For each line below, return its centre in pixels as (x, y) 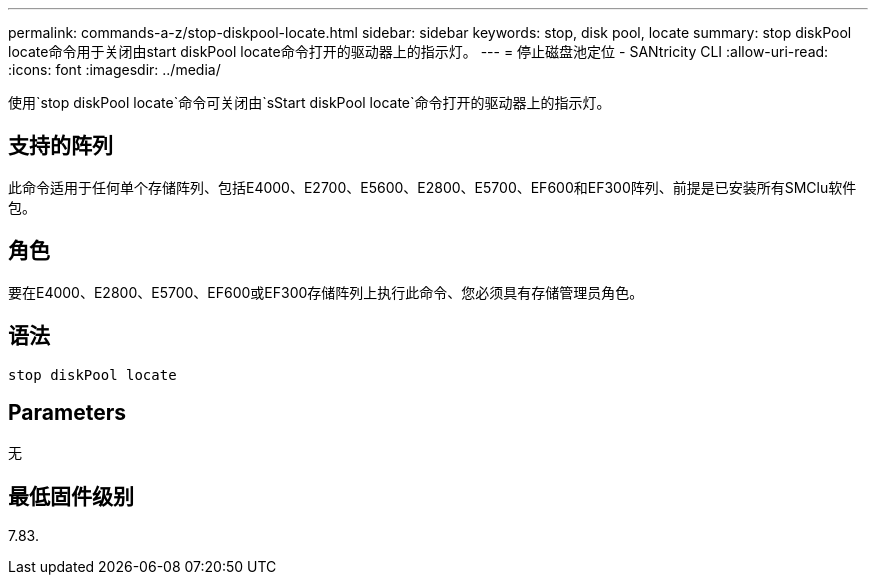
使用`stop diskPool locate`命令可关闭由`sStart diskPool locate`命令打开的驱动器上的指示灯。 (309, 102)
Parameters (67, 412)
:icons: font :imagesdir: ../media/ (114, 69)
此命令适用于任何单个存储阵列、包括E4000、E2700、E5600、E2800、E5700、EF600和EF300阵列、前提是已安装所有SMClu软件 (432, 187)
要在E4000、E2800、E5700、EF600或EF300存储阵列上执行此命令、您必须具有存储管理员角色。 (326, 292)
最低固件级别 (71, 496)
